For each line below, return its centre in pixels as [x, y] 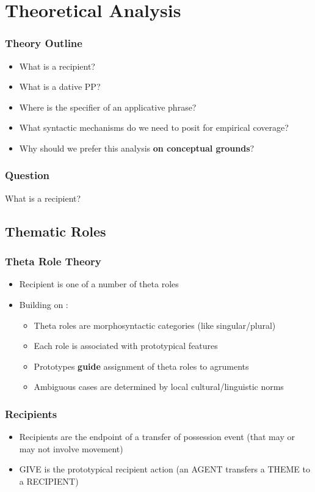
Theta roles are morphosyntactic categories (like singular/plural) [155, 325]
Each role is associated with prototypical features [126, 346]
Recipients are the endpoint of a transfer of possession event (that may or [157, 437]
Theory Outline [44, 43]
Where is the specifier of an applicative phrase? [108, 107]
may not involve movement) [71, 448]
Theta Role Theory [53, 261]
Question [27, 175]
